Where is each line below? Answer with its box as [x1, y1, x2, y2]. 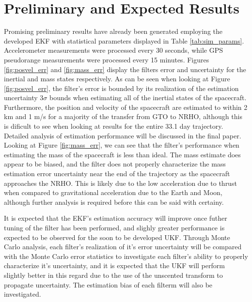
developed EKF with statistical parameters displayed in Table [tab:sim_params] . [4, 35, 244, 45]
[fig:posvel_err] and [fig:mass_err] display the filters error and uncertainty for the [4, 64, 246, 74]
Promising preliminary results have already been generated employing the [4, 26, 223, 36]
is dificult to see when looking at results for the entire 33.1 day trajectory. [4, 121, 223, 131]
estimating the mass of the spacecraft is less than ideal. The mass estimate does [4, 149, 241, 159]
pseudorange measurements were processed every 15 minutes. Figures [4, 54, 209, 64]
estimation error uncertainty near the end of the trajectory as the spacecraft [4, 168, 230, 179]
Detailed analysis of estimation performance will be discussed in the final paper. [4, 130, 241, 140]
